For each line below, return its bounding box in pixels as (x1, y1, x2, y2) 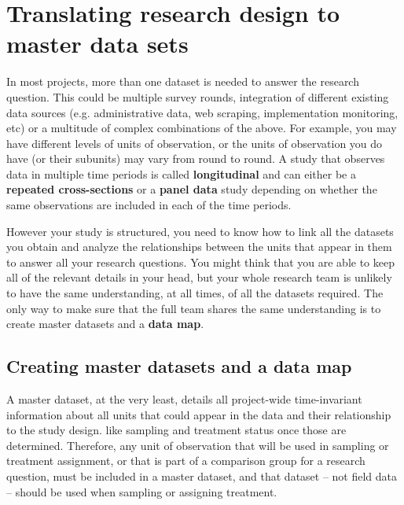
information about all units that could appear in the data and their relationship (6, 406, 391, 422)
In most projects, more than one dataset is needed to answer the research (6, 73, 359, 90)
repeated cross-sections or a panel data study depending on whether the (6, 181, 377, 197)
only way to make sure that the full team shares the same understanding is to (6, 300, 381, 316)
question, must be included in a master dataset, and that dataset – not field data (6, 467, 398, 484)
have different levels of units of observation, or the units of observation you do (6, 135, 383, 151)
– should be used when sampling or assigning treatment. (6, 483, 277, 499)
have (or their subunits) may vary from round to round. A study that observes (6, 150, 385, 167)
